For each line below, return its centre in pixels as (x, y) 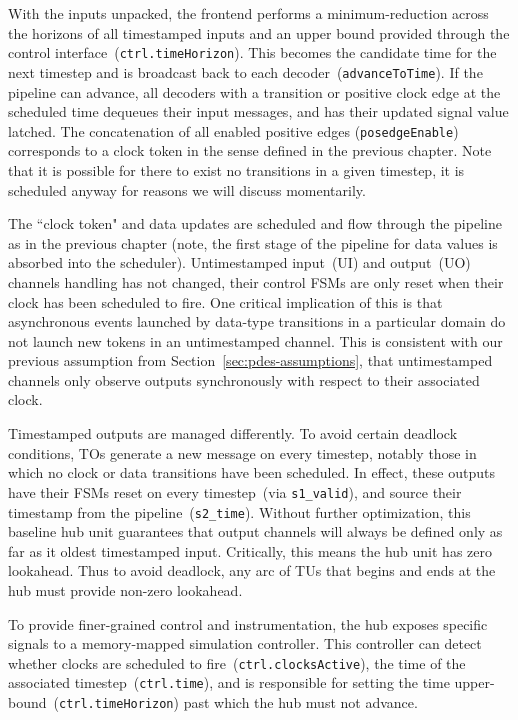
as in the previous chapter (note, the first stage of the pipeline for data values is (253, 242)
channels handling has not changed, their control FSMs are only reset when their (256, 281)
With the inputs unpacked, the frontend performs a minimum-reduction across (248, 13)
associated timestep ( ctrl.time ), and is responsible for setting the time (229, 682)
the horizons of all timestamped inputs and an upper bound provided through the (259, 32)
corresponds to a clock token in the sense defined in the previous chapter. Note (250, 150)
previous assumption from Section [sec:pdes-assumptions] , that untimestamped (250, 360)
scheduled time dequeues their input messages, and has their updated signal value (258, 111)
